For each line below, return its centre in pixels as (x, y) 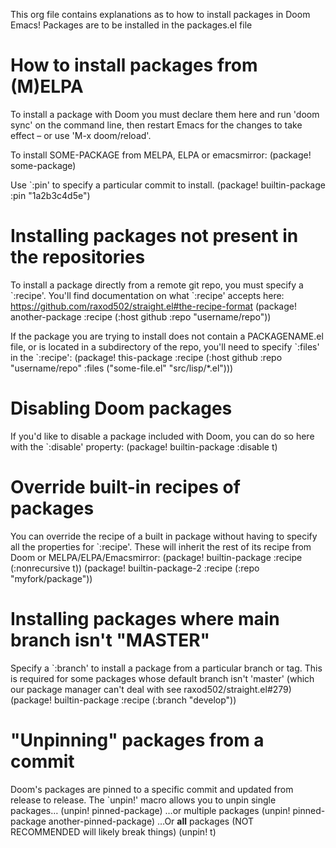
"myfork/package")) (51, 578)
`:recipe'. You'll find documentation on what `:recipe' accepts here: (147, 295)
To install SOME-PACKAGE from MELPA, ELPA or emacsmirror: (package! (161, 155)
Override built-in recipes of (125, 487)
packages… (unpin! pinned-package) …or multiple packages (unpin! (150, 810)
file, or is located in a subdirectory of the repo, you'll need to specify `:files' (165, 346)
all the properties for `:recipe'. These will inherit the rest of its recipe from (161, 546)
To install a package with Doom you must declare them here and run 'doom (165, 114)
